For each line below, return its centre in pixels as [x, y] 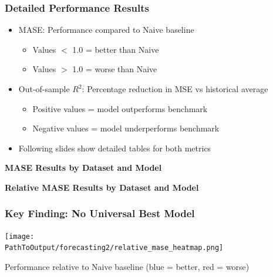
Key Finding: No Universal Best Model [100, 213]
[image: [20, 236]
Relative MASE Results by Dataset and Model [102, 187]
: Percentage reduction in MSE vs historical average [175, 89]
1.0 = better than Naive [116, 49]
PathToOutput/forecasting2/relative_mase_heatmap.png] [114, 248]
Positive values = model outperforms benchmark [120, 108]
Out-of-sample [44, 89]
